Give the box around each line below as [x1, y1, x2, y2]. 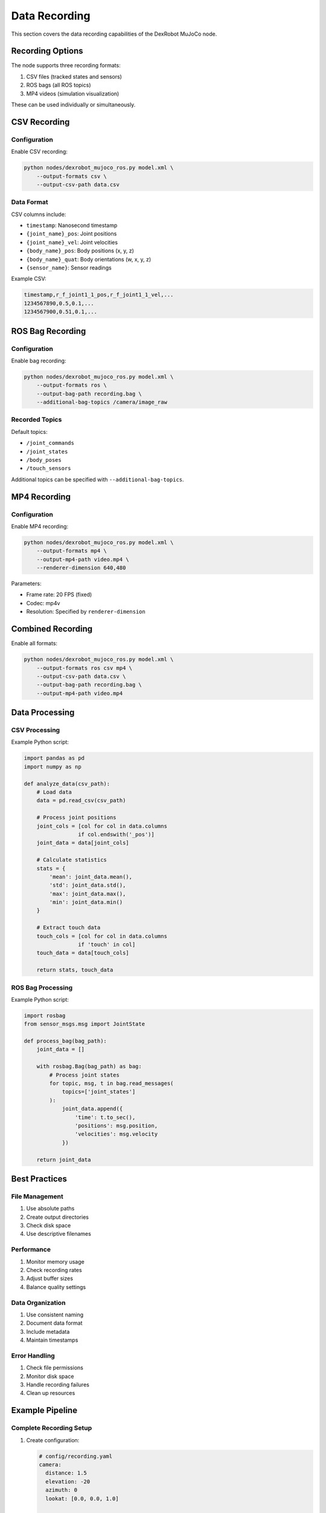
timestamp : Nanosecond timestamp [26, 222, 118, 229]
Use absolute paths [26, 1205, 75, 1212]
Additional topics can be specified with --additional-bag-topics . [11, 476, 184, 483]
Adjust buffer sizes [26, 1275, 74, 1282]
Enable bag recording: [11, 357, 66, 364]
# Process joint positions [36, 814, 117, 821]
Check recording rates [26, 1267, 82, 1273]
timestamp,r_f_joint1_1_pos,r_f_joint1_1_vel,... [24, 291, 174, 298]
